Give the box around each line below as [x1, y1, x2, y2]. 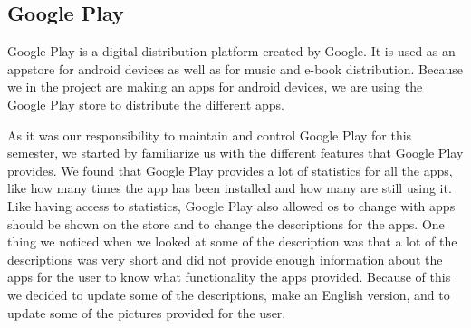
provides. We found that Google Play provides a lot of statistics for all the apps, [7, 160, 453, 179]
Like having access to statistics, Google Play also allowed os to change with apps [7, 196, 456, 215]
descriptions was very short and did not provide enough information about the [7, 249, 443, 268]
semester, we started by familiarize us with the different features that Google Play [7, 143, 464, 162]
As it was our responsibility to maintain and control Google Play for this [7, 125, 412, 144]
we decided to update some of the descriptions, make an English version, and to [7, 285, 450, 304]
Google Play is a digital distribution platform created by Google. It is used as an [7, 42, 456, 61]
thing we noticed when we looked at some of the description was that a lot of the [7, 232, 457, 251]
